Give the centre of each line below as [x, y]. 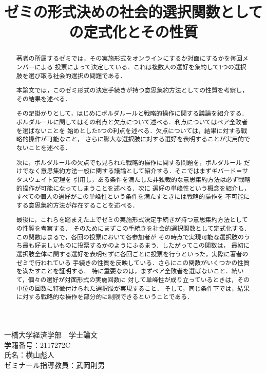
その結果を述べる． [44, 98]
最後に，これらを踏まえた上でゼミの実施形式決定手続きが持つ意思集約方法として [132, 220]
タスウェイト [35, 179]
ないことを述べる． [44, 148]
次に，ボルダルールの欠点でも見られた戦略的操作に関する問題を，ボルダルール [129, 162]
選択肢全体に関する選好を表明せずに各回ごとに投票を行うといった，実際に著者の [132, 254]
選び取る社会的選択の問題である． [77, 75]
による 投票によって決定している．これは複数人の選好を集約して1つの [134, 67]
